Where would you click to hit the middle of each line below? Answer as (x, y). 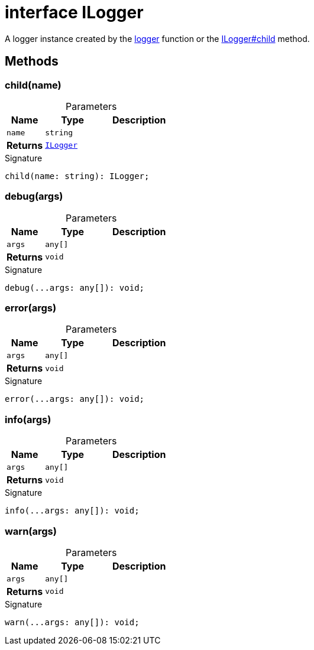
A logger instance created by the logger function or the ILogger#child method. (157, 38)
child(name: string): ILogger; (77, 176)
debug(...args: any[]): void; (75, 287)
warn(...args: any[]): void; (72, 622)
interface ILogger (74, 12)
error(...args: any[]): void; (75, 399)
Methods (32, 61)
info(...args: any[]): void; (72, 511)
